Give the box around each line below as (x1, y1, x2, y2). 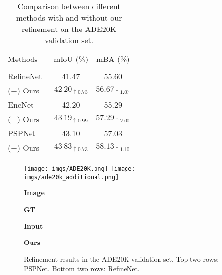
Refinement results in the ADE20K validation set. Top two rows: (24, 253, 219, 264)
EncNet (8, 99, 34, 110)
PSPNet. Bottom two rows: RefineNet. (24, 263, 140, 274)
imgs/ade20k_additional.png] (24, 173, 119, 181)
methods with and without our (16, 12, 122, 23)
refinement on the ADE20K (22, 23, 117, 34)
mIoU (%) (54, 53, 89, 64)
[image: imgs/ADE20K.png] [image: (24, 165, 135, 172)
